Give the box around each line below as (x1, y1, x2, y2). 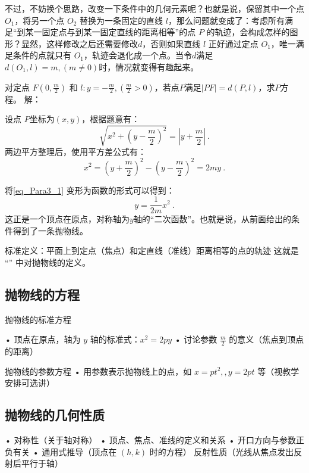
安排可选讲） (5, 376, 55, 389)
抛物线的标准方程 (5, 313, 71, 325)
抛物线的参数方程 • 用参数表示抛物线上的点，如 (5, 365, 192, 377)
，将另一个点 (14, 14, 65, 26)
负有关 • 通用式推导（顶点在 (5, 445, 117, 458)
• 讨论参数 (174, 333, 217, 346)
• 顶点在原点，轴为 (5, 333, 81, 346)
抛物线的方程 (5, 285, 80, 303)
